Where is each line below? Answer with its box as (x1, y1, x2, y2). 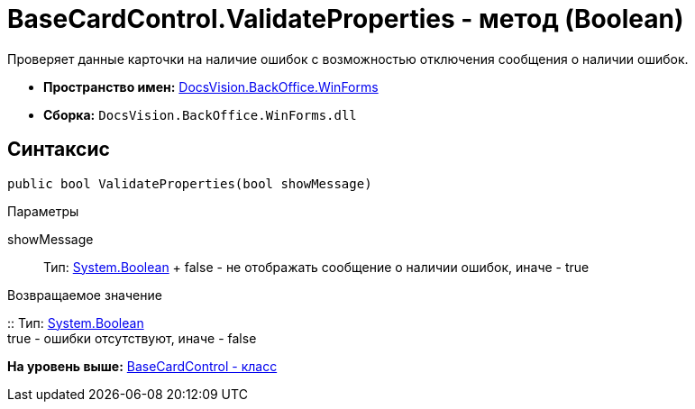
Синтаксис (7, 138, 110, 161)
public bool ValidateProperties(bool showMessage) (7, 176, 372, 191)
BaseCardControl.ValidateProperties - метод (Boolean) (7, 4, 684, 34)
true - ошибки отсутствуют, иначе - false (7, 330, 257, 346)
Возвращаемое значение (7, 286, 162, 303)
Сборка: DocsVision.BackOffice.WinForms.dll (43, 106, 357, 123)
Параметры (7, 203, 79, 219)
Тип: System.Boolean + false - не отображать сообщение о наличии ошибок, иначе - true (43, 259, 590, 275)
